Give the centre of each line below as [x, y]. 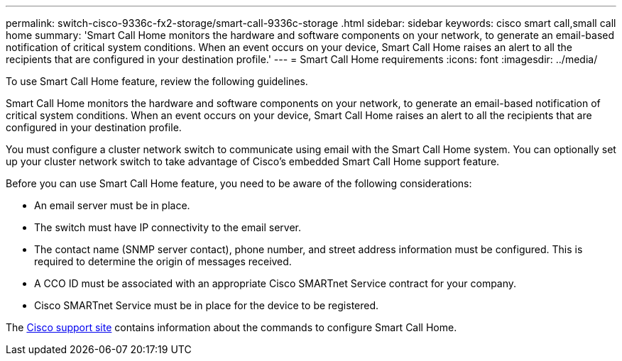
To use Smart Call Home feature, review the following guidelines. [157, 81]
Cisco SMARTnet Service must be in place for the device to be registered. [207, 305]
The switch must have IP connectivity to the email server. [168, 227]
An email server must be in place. [112, 205]
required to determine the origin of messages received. [163, 261]
